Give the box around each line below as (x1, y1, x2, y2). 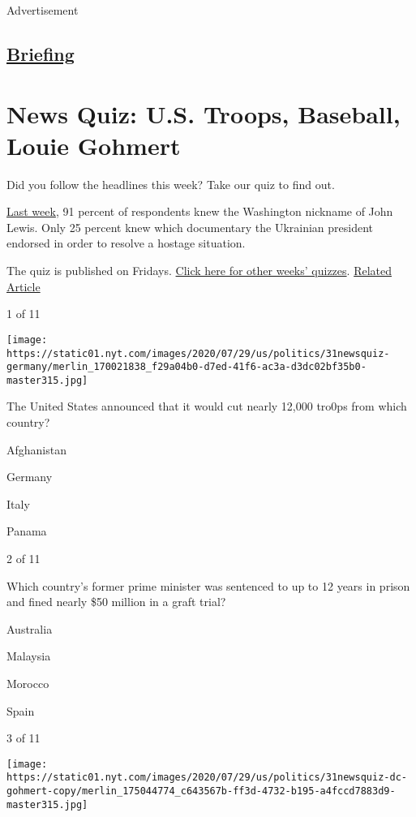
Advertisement (6, 2, 79, 18)
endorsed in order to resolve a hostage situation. (6, 234, 246, 252)
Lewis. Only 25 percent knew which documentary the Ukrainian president (6, 218, 374, 235)
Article (6, 277, 41, 295)
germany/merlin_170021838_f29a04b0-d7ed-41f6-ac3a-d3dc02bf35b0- (6, 361, 367, 373)
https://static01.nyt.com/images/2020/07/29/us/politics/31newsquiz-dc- (6, 772, 407, 784)
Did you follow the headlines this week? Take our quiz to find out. (6, 175, 335, 192)
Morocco (6, 675, 49, 691)
